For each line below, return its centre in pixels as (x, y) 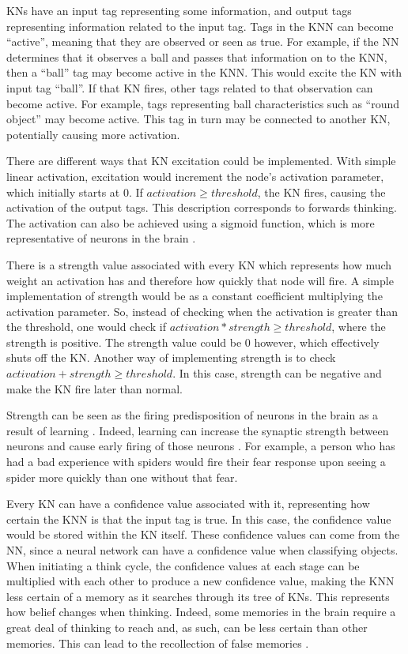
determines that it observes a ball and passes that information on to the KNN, (197, 56)
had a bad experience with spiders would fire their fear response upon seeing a (196, 462)
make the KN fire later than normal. (94, 388)
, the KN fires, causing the (321, 192)
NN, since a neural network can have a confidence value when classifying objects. (202, 550)
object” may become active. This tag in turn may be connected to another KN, (198, 119)
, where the (359, 327)
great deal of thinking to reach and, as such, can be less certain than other (187, 627)
